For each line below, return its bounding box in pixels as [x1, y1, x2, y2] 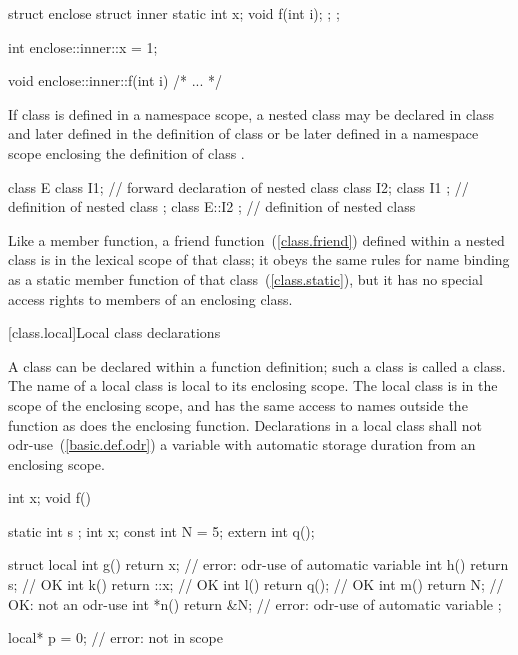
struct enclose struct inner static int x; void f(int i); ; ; [8, 3, 340, 23]
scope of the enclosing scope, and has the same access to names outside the [8, 394, 468, 415]
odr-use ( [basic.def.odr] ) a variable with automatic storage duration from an [8, 434, 476, 455]
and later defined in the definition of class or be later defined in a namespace [8, 123, 479, 144]
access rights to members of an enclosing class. [8, 288, 293, 309]
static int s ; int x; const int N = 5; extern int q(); [8, 520, 315, 541]
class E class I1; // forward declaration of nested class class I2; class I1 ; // [8, 176, 469, 197]
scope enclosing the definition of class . [8, 142, 245, 163]
